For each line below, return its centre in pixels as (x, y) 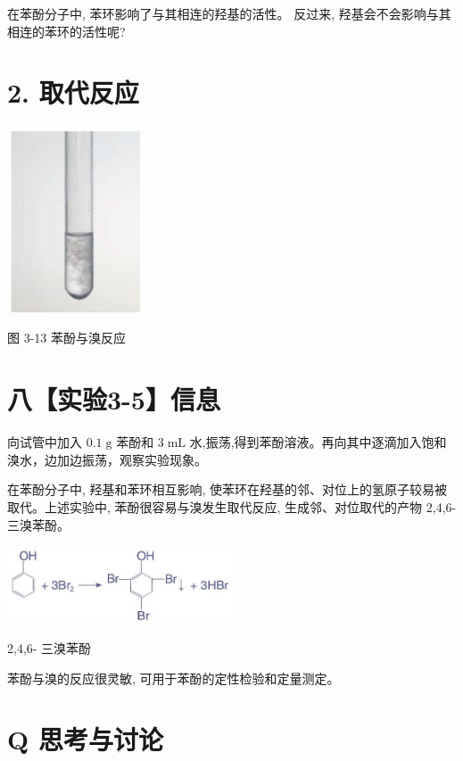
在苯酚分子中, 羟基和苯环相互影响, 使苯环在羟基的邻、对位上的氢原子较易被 (227, 489)
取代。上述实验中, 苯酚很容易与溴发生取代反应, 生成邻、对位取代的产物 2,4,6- (232, 506)
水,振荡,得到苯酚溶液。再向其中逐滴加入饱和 (318, 442)
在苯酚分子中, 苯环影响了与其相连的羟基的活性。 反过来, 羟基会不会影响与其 (229, 13)
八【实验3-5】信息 (114, 399)
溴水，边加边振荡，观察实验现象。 (107, 459)
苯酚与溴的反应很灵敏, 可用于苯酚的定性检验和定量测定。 (174, 678)
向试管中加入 (45, 442)
